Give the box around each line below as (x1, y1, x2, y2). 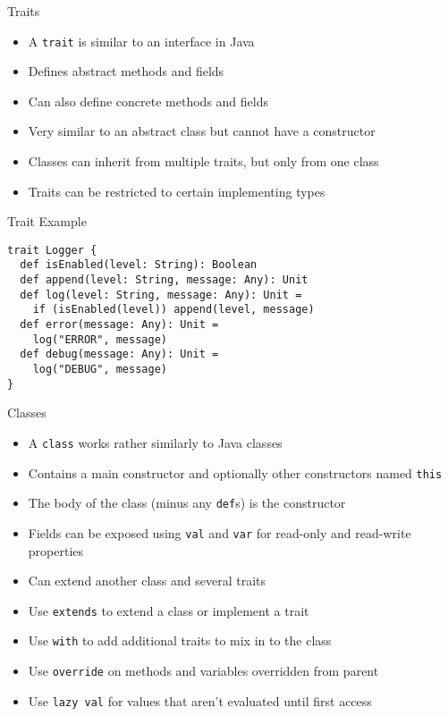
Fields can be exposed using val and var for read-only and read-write (28, 523, 411, 542)
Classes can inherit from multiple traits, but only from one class (28, 152, 379, 171)
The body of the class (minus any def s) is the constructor (28, 493, 346, 512)
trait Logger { (7, 243, 97, 257)
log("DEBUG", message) (32, 363, 167, 376)
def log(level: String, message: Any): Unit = (20, 288, 302, 301)
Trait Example (7, 212, 87, 231)
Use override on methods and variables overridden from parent (28, 661, 379, 680)
